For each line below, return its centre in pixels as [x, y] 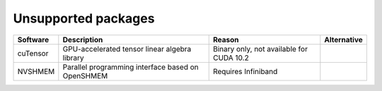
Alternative [344, 40]
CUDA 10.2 [231, 58]
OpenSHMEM [85, 75]
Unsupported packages [84, 18]
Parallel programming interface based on [131, 67]
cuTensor [33, 53]
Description [83, 40]
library [73, 58]
